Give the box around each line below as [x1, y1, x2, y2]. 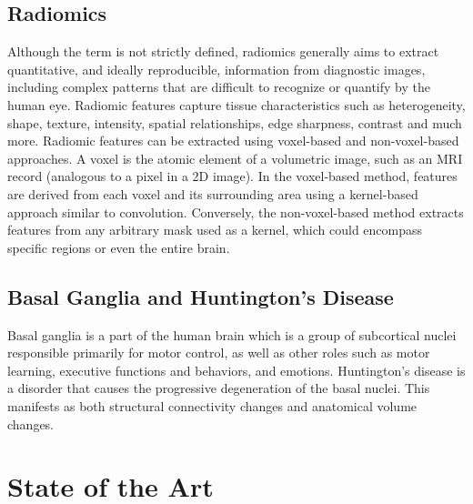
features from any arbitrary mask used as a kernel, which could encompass [7, 220, 423, 239]
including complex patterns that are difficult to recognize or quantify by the [7, 77, 430, 96]
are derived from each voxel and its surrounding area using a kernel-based [7, 184, 418, 203]
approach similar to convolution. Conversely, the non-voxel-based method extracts [7, 202, 464, 221]
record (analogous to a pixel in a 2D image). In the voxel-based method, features [7, 166, 458, 186]
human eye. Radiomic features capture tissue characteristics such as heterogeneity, [7, 95, 466, 114]
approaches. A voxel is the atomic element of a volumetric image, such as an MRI [7, 148, 463, 167]
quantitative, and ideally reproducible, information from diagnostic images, [7, 59, 426, 78]
